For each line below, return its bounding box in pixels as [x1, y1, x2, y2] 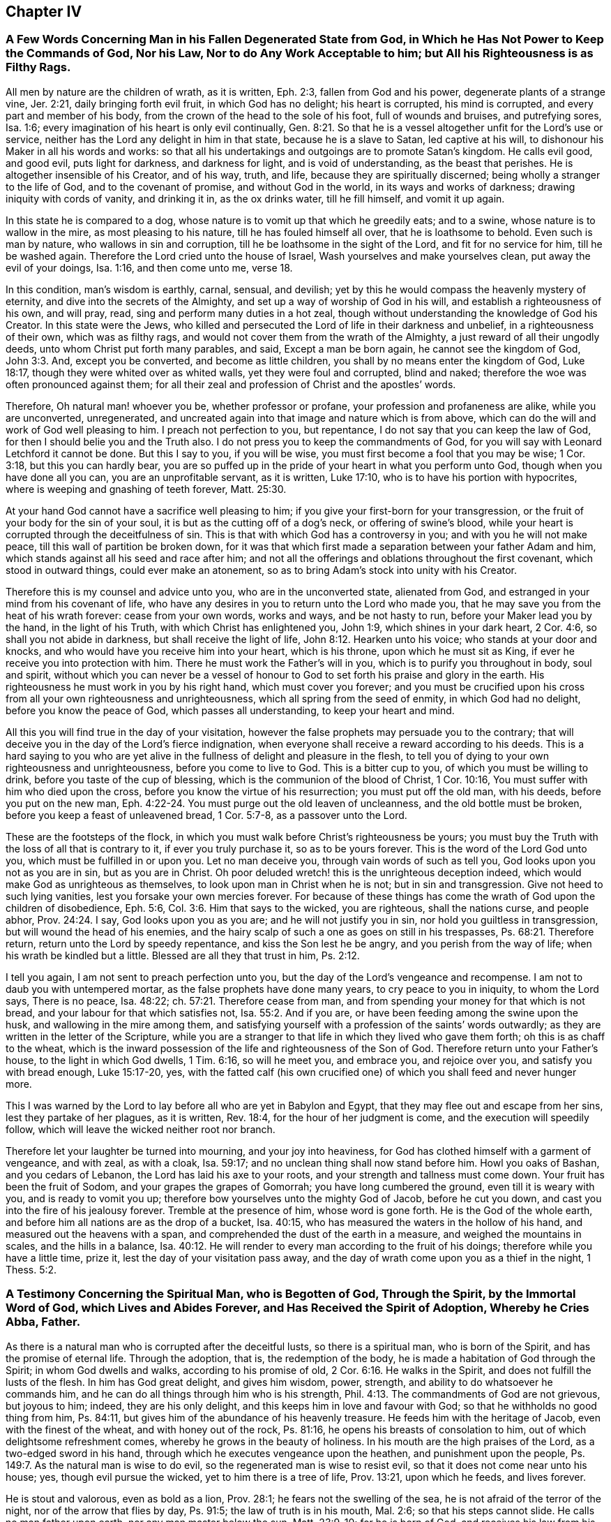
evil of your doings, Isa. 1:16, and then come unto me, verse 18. [6, 261, 293, 274]
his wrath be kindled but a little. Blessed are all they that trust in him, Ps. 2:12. [6, 949, 360, 961]
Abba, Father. [6, 1315, 81, 1329]
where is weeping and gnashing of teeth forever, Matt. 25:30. [6, 482, 287, 495]
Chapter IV [6, 3, 82, 20]
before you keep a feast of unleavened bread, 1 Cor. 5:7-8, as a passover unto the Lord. [6, 808, 407, 821]
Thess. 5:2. [6, 1263, 57, 1276]
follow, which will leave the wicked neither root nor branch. [6, 1123, 276, 1135]
